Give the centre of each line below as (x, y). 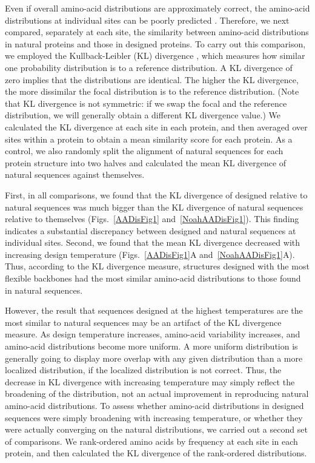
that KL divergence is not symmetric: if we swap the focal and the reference (146, 103)
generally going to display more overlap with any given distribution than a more (154, 358)
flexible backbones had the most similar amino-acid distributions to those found (153, 278)
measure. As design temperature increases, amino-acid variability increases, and (153, 334)
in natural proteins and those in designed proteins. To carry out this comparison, (155, 43)
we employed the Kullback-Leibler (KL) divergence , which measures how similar (155, 56)
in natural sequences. (44, 290)
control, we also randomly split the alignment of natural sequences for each (144, 151)
